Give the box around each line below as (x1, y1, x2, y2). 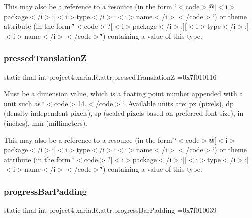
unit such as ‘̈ (4, 98, 45, 108)
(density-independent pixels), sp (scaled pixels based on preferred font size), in (4, 108, 244, 118)
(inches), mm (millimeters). (4, 117, 88, 128)
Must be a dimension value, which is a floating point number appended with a (4, 88, 243, 99)
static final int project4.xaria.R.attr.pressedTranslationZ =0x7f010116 (4, 71, 217, 82)
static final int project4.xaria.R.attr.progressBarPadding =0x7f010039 (4, 205, 217, 215)
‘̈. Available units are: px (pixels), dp (122, 98, 234, 108)
